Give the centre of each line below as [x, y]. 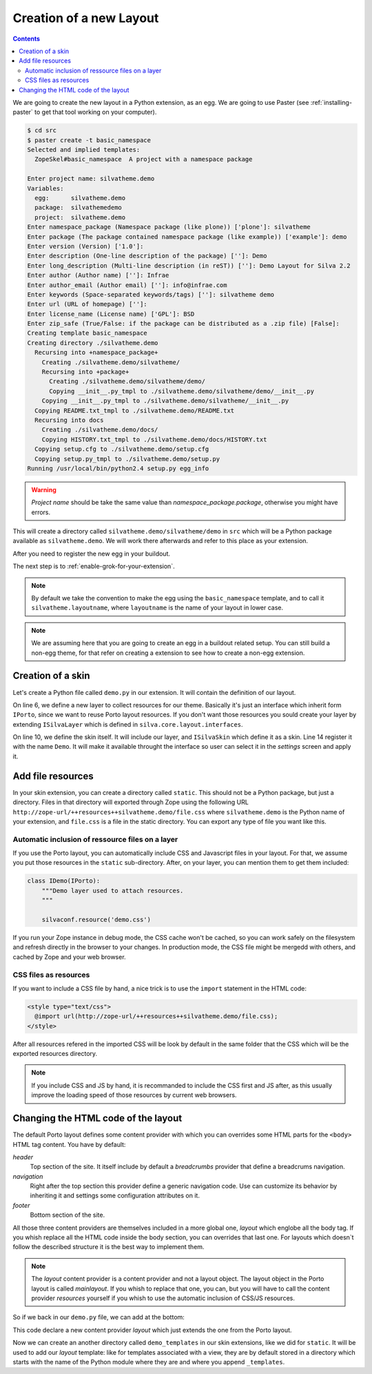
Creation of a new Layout [86, 18]
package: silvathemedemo [78, 208]
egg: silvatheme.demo [80, 198]
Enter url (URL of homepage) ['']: [87, 304]
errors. [41, 512]
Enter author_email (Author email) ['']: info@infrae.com [127, 285]
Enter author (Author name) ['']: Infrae [98, 275]
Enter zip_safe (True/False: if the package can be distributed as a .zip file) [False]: [184, 324]
